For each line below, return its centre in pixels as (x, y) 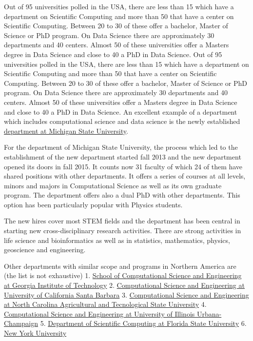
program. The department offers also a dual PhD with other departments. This (122, 195)
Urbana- (209, 313)
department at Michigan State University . (66, 130)
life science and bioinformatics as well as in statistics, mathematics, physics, (117, 240)
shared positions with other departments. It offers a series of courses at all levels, (125, 176)
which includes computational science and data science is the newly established (122, 121)
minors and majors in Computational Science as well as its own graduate (113, 185)
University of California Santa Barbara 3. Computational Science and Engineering (126, 294)
